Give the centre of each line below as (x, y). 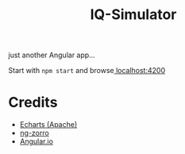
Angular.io (37, 141)
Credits (33, 103)
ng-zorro (34, 133)
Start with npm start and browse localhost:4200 (87, 71)
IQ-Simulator (133, 15)
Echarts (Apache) (48, 125)
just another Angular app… (52, 55)
